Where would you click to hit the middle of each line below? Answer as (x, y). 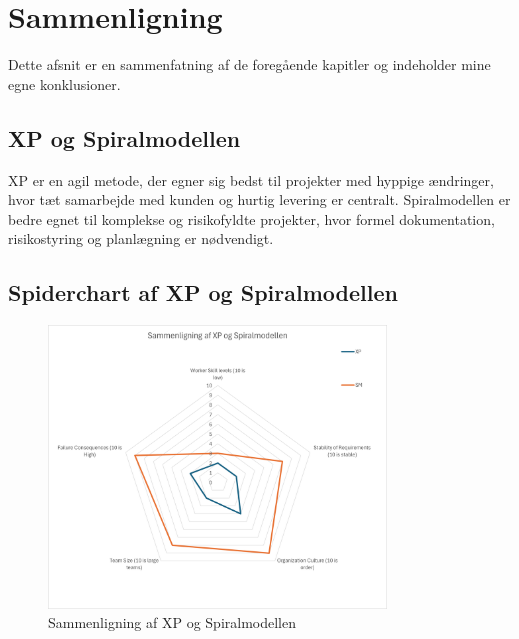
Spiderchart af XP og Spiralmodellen (203, 292)
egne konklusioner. (64, 83)
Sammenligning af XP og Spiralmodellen (172, 622)
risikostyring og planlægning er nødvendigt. (141, 238)
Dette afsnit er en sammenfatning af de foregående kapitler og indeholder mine (249, 64)
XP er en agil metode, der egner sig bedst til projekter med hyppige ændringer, (251, 179)
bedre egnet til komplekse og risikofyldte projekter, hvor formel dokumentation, (251, 218)
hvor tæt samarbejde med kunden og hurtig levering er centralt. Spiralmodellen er (259, 199)
